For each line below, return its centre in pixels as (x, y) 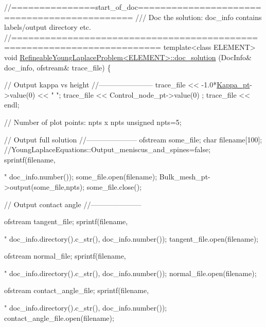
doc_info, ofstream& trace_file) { (58, 67)
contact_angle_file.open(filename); (59, 317)
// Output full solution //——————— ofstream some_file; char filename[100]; (133, 139)
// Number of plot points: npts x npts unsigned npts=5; (93, 122)
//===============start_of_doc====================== (133, 7)
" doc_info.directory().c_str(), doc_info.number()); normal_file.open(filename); (130, 273)
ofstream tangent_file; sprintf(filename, (66, 221)
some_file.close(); (114, 186)
